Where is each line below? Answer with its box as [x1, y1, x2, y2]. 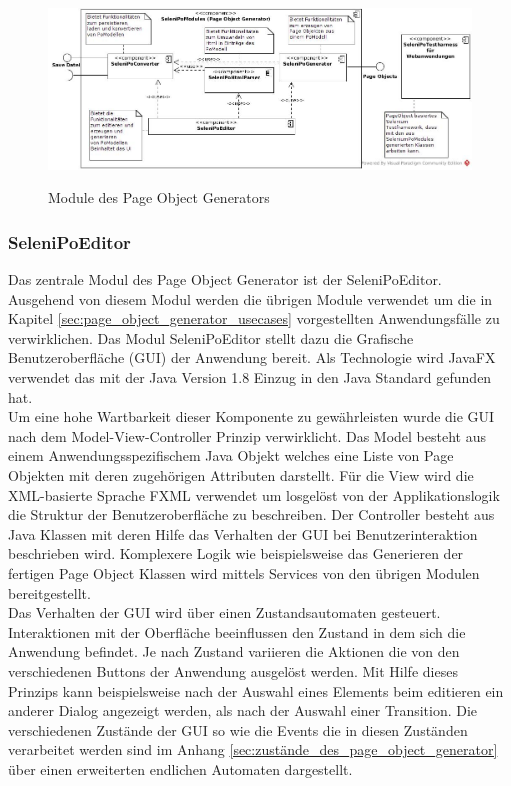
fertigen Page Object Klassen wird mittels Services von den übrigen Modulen [8, 562, 480, 583]
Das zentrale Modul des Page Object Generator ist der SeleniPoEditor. [8, 269, 442, 290]
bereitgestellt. [8, 582, 91, 603]
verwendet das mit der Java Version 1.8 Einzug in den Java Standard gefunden [8, 367, 492, 388]
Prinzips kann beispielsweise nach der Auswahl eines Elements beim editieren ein [8, 680, 504, 701]
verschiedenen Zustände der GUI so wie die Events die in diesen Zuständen [8, 719, 468, 740]
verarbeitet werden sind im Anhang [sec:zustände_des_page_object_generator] [8, 739, 498, 760]
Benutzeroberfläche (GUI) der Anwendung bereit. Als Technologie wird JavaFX [8, 347, 496, 368]
